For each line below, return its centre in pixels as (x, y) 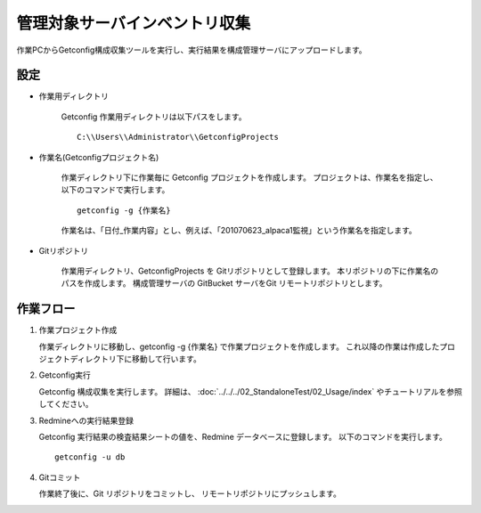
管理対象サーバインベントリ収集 (134, 23)
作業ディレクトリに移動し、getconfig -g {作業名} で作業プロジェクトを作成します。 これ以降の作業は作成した (239, 346)
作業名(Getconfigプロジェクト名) (99, 157)
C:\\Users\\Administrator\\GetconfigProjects (178, 137)
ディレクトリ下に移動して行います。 (136, 359)
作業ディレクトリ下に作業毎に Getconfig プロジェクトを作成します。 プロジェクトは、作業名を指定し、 (249, 177)
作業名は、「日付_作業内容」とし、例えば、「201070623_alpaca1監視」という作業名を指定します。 (239, 231)
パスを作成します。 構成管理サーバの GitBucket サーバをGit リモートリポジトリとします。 (224, 283)
